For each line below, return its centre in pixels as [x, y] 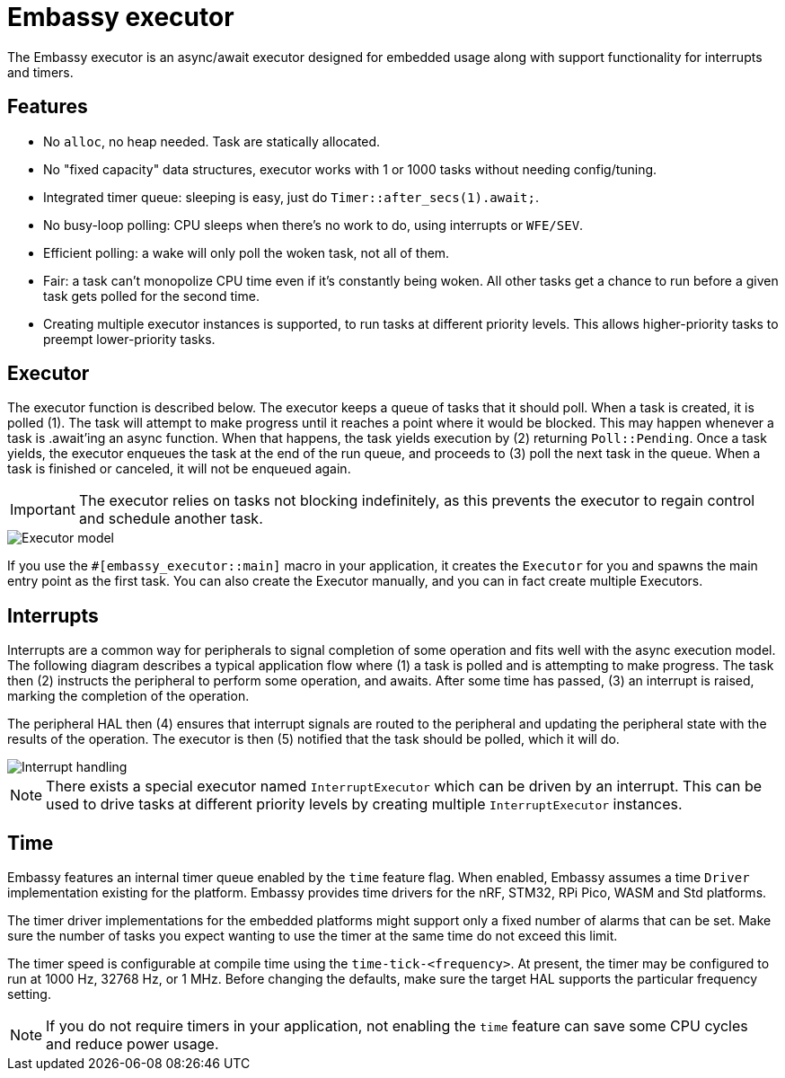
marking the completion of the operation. [128, 696]
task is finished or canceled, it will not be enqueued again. [179, 469]
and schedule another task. [171, 519]
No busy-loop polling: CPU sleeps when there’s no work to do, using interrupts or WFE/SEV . [313, 225]
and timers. [40, 72]
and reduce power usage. [132, 1044]
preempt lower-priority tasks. [129, 339]
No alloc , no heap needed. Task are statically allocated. [212, 141]
